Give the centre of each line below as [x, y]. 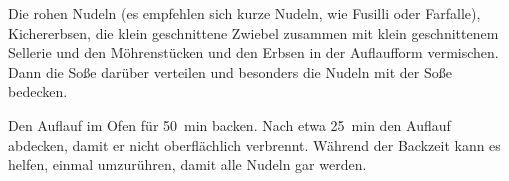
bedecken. [38, 91]
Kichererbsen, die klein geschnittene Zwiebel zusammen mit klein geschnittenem [253, 32]
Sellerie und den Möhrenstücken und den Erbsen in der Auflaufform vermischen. [253, 52]
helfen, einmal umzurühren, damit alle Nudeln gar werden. [187, 164]
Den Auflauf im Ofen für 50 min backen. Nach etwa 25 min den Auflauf [229, 124]
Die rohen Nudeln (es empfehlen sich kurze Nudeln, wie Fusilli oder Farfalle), [244, 13]
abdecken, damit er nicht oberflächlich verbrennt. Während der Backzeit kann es [254, 144]
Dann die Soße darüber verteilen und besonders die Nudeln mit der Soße [230, 71]
